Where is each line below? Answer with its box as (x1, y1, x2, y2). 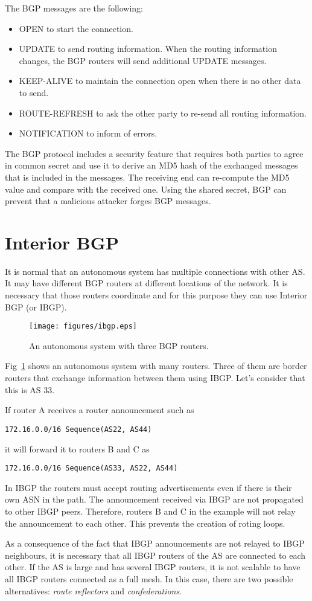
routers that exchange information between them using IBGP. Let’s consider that (5, 371, 305, 384)
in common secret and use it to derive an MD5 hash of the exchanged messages (5, 159, 298, 172)
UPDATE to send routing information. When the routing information (19, 42, 277, 55)
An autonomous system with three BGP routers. (29, 339, 209, 352)
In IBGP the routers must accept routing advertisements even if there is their (5, 481, 292, 493)
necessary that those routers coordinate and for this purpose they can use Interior (5, 289, 308, 301)
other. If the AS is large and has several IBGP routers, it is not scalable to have (5, 561, 301, 573)
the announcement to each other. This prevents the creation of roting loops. (5, 516, 285, 529)
